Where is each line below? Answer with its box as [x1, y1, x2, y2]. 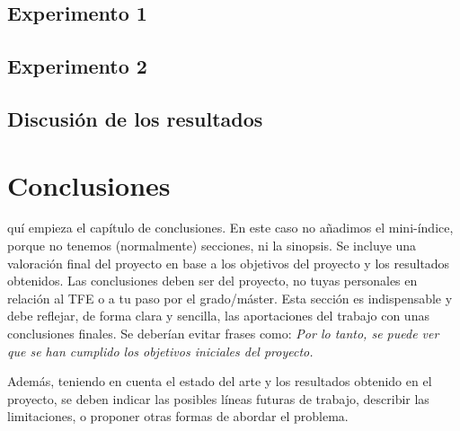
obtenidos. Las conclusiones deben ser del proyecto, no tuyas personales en [7, 271, 418, 290]
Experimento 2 [7, 52, 147, 80]
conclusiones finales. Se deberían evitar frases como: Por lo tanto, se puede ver [7, 324, 439, 343]
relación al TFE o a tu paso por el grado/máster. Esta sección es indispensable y [7, 288, 453, 307]
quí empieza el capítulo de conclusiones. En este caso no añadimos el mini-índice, [7, 218, 454, 237]
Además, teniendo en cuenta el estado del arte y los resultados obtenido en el [7, 372, 432, 391]
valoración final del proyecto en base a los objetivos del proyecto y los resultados [7, 253, 450, 272]
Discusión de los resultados [7, 104, 263, 132]
